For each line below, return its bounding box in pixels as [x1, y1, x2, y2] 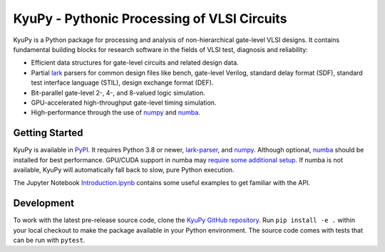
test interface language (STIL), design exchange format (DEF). [31, 78, 214, 87]
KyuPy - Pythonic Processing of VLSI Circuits [13, 11, 287, 26]
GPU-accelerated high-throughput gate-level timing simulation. [31, 98, 217, 107]
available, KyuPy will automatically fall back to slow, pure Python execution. [13, 165, 235, 174]
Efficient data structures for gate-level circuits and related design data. [31, 58, 239, 67]
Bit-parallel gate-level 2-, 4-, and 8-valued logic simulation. [31, 88, 206, 97]
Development [13, 197, 75, 209]
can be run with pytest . [13, 236, 86, 245]
